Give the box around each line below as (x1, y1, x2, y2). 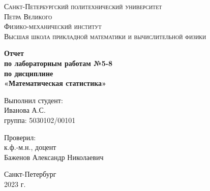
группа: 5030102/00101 (4, 114, 76, 125)
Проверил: (4, 132, 36, 142)
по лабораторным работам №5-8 (4, 57, 113, 68)
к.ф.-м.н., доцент (4, 142, 56, 152)
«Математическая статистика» (4, 78, 106, 88)
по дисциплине (4, 68, 53, 78)
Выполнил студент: (4, 94, 63, 105)
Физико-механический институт (4, 21, 102, 31)
